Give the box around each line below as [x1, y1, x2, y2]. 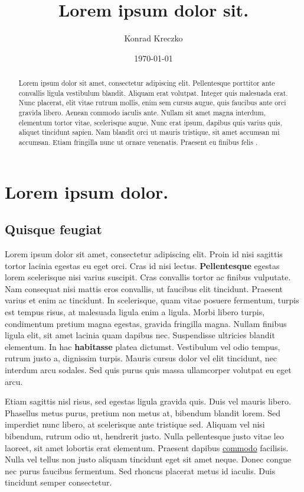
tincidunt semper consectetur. [5, 476, 112, 488]
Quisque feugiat [5, 220, 102, 238]
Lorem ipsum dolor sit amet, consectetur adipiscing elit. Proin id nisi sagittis [5, 248, 283, 260]
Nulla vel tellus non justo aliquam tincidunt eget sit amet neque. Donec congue [5, 453, 291, 465]
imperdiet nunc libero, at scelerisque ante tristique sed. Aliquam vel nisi [5, 418, 265, 430]
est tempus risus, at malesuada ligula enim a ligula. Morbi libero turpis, [5, 306, 265, 318]
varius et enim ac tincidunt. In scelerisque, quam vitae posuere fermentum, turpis [5, 294, 299, 306]
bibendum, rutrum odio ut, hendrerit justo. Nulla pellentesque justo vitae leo [5, 430, 284, 442]
